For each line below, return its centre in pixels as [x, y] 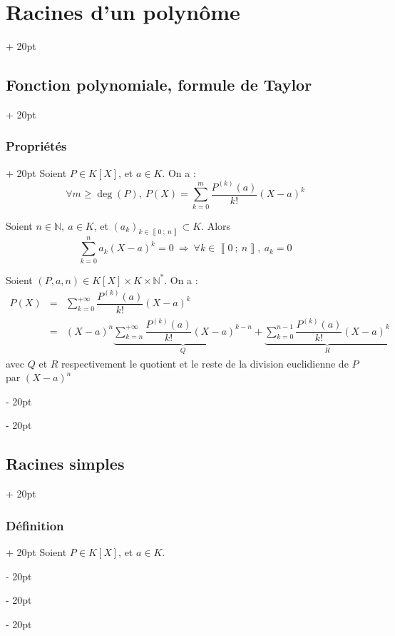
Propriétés [36, 146]
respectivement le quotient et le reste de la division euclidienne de [205, 363]
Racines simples [65, 464]
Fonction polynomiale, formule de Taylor [159, 85]
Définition [35, 525]
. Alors [216, 225]
